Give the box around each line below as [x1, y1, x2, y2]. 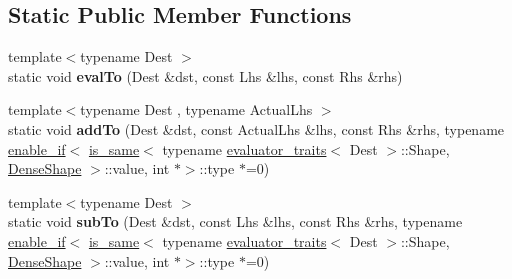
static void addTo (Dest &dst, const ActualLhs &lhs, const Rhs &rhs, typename [8, 118, 505, 139]
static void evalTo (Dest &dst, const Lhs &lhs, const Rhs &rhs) [8, 65, 403, 86]
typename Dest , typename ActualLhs [80, 99, 313, 120]
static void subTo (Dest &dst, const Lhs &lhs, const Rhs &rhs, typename [8, 211, 463, 232]
